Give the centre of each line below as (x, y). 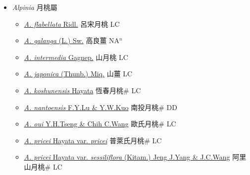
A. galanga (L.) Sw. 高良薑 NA (72, 40)
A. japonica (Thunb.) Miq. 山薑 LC (78, 74)
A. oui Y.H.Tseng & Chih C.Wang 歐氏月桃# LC (100, 124)
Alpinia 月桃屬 (35, 7)
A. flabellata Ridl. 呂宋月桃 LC (72, 24)
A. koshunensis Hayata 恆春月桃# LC (82, 90)
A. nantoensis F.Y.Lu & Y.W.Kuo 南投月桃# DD (100, 107)
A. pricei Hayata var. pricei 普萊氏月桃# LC (93, 140)
